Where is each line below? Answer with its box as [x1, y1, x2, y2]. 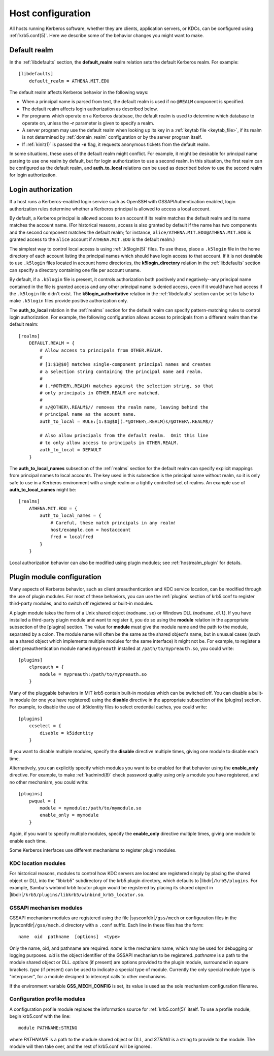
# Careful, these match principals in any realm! [50, 520, 177, 525]
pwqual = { [28, 798, 56, 804]
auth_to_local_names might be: [9, 487, 76, 493]
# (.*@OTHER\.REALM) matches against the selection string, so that [40, 383, 214, 389]
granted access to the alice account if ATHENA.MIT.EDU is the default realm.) [9, 236, 175, 242]
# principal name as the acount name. [40, 412, 136, 417]
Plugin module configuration [9, 573, 101, 581]
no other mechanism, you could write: [9, 779, 89, 785]
